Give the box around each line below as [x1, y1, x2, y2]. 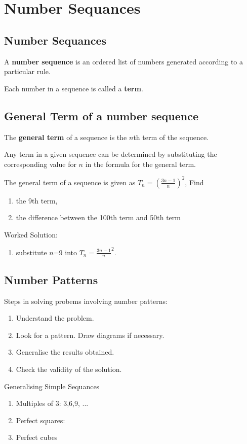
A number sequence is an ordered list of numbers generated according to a [4, 56, 243, 66]
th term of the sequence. [133, 131, 209, 142]
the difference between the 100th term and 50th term [16, 212, 181, 223]
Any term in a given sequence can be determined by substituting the [4, 149, 217, 159]
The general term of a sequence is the [4, 131, 127, 142]
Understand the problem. [16, 313, 94, 323]
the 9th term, [16, 195, 58, 206]
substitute [16, 247, 47, 257]
